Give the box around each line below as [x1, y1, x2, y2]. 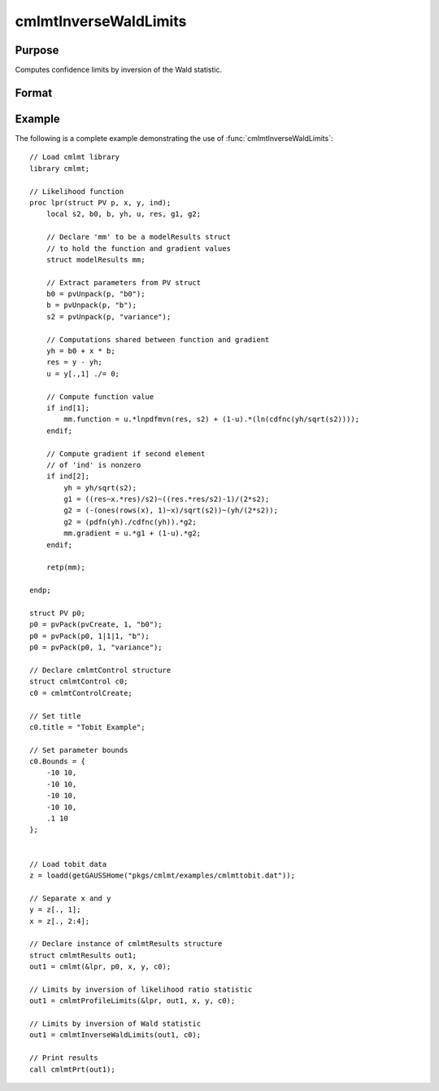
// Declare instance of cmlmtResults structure [29, 939, 223, 948]
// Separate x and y [29, 893, 111, 903]
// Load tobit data [29, 860, 107, 869]
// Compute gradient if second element [46, 449, 206, 458]
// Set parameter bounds [29, 746, 128, 754]
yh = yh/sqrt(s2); [63, 483, 137, 492]
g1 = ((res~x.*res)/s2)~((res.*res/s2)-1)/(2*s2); [63, 495, 270, 504]
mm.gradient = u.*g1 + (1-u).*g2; [63, 529, 202, 538]
